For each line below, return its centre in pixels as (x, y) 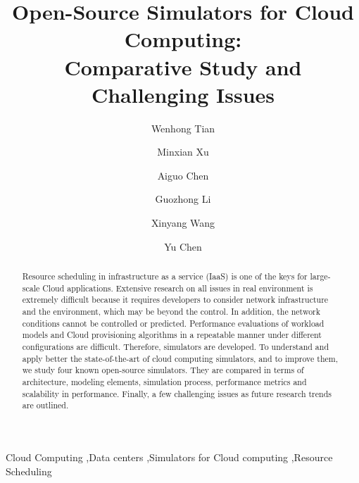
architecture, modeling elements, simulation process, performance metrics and (164, 381)
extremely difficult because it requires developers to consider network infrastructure (175, 300)
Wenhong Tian (183, 128)
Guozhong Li (183, 199)
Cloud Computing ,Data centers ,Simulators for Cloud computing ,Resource (169, 457)
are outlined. (45, 405)
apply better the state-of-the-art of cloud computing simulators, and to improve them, (180, 358)
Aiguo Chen (183, 175)
